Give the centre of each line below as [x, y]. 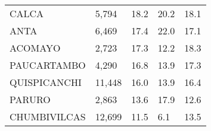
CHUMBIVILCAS [48, 116]
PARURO [30, 99]
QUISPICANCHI [46, 82]
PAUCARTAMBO [48, 65]
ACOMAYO [35, 48]
